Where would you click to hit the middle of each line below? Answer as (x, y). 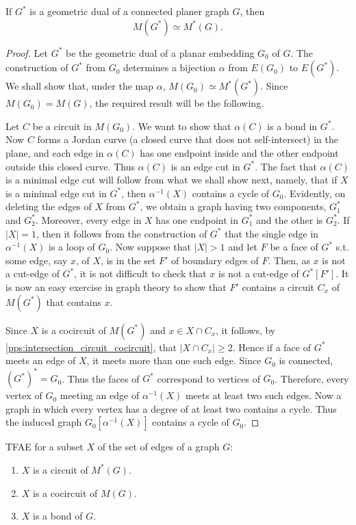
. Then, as (289, 260)
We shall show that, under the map (80, 86)
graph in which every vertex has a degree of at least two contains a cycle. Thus (171, 408)
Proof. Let (27, 52)
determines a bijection (170, 67)
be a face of (294, 247)
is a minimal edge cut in (56, 193)
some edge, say (37, 260)
